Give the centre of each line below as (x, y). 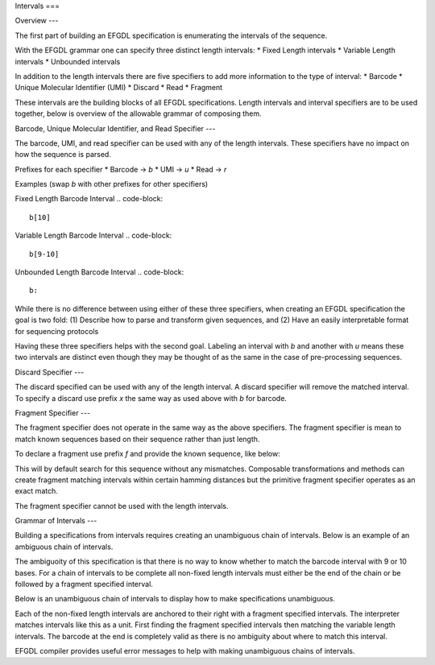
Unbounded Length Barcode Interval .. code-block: (99, 272)
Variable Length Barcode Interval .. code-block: (93, 235)
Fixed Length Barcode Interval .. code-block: (89, 199)
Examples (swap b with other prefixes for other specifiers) (112, 184)
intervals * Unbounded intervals (68, 61)
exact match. (36, 491)
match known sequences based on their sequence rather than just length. (137, 439)
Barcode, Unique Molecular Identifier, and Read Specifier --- (115, 128)
